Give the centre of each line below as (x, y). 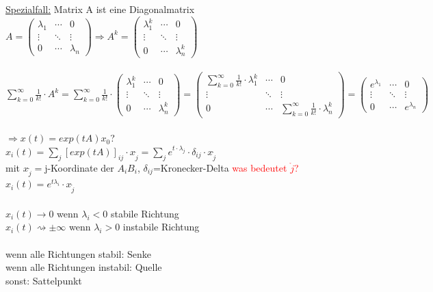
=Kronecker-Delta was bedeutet (220, 167)
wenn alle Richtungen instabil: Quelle (84, 267)
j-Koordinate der (79, 167)
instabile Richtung (161, 227)
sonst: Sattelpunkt (44, 280)
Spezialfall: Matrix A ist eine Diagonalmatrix (100, 9)
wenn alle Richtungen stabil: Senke (78, 253)
